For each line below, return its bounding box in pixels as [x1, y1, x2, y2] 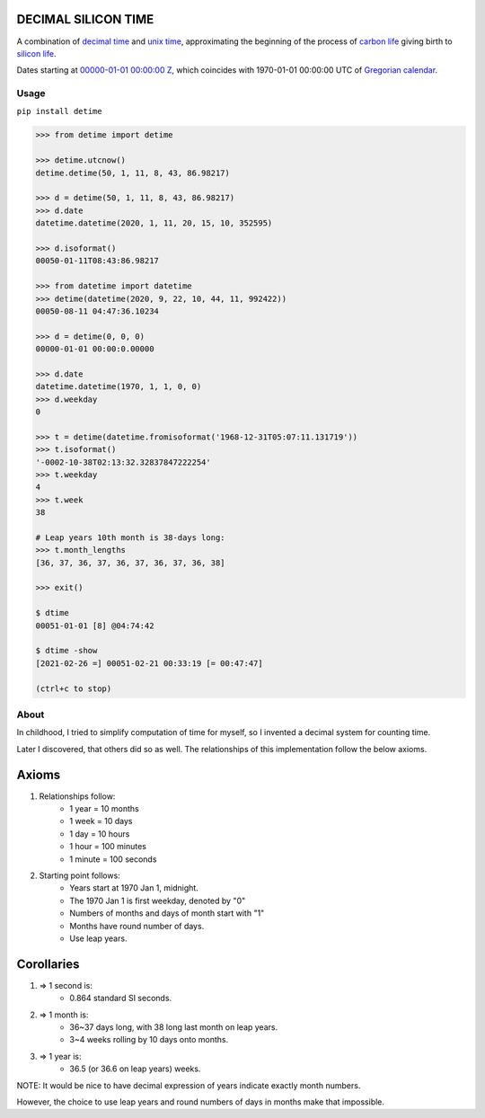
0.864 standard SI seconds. [69, 993, 172, 1004]
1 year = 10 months [69, 803, 139, 814]
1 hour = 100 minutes [69, 841, 147, 852]
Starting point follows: [39, 870, 120, 881]
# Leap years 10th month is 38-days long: [35, 532, 225, 543]
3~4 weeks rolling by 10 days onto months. [69, 1034, 229, 1045]
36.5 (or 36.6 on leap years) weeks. [69, 1063, 201, 1074]
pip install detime [16, 106, 102, 117]
